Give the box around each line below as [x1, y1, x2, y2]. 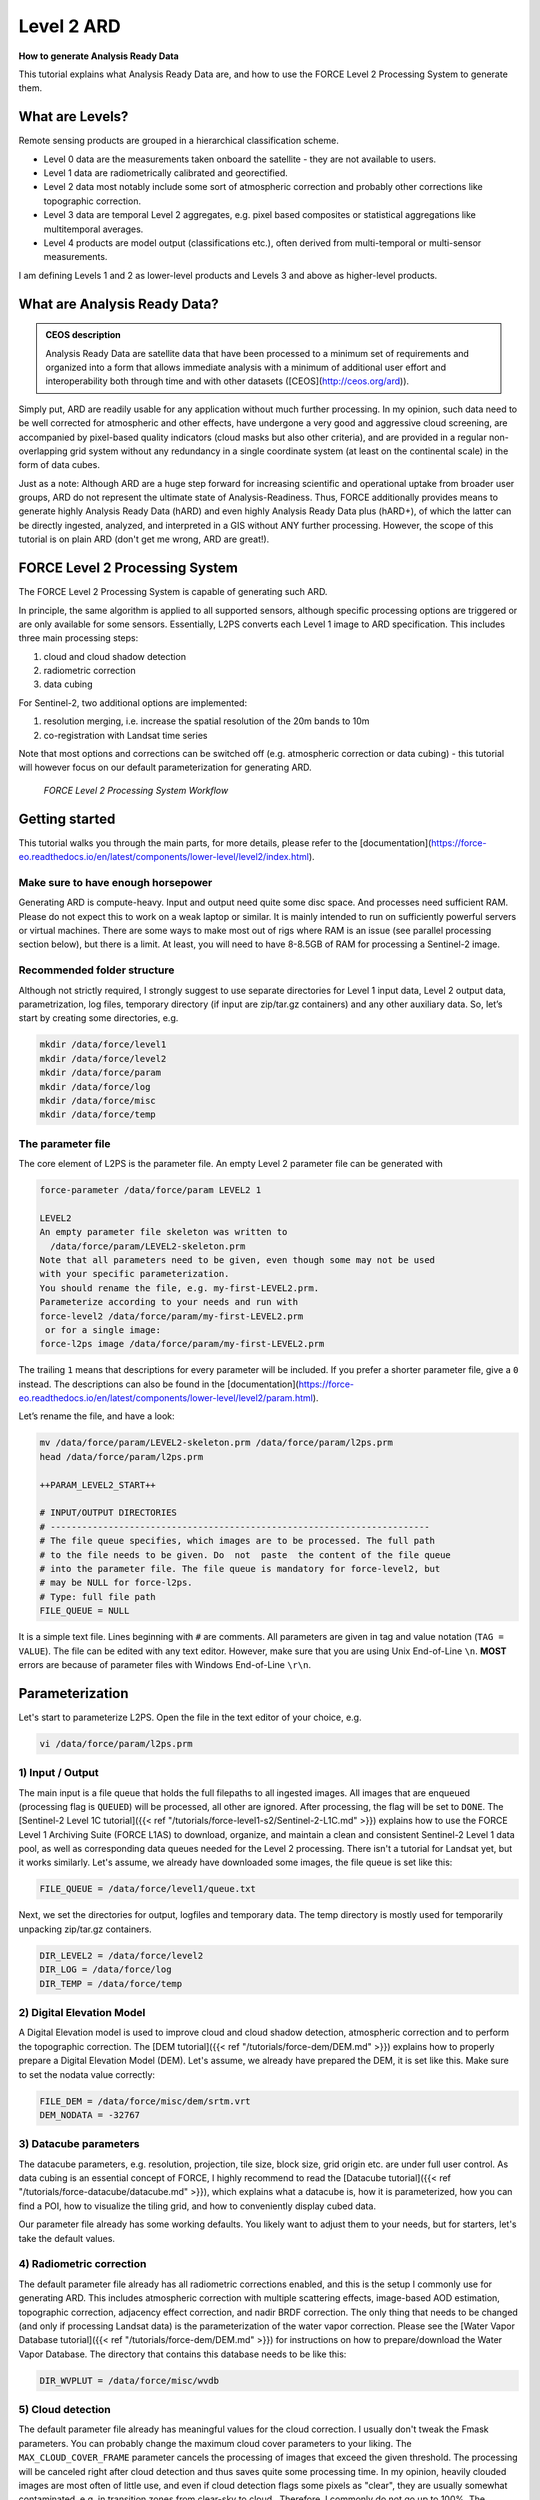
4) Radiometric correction [18, 2257, 147, 2271]
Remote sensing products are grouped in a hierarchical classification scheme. [18, 135, 339, 147]
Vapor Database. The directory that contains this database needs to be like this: [18, 2348, 347, 2360]
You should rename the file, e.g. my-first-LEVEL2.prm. [39, 1282, 320, 1294]
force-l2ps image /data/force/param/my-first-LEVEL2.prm [39, 1338, 325, 1350]
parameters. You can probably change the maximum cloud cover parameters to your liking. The [18, 2437, 412, 2449]
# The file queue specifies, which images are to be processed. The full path [39, 1535, 435, 1547]
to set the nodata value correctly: [18, 2068, 155, 2080]
